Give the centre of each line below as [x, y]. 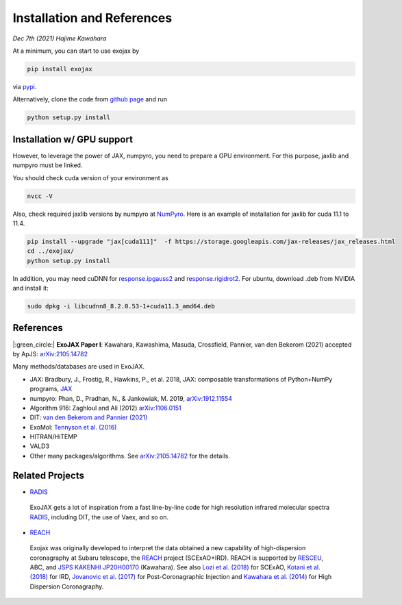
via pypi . [25, 86]
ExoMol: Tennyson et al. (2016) [73, 427]
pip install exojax [60, 69]
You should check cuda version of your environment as [91, 177]
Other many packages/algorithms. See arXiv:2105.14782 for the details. [130, 456]
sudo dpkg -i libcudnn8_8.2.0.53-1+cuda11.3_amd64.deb [121, 306]
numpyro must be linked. [48, 165]
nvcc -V [40, 196]
